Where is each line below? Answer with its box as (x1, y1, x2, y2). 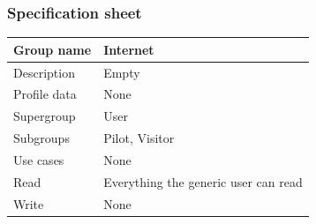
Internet (103, 40, 154, 58)
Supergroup (13, 107, 76, 125)
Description (13, 63, 75, 81)
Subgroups (13, 129, 70, 147)
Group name (13, 40, 92, 58)
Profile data (13, 85, 77, 103)
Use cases (13, 150, 64, 168)
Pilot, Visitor (103, 129, 175, 147)
